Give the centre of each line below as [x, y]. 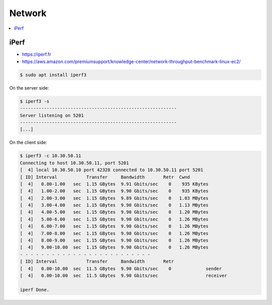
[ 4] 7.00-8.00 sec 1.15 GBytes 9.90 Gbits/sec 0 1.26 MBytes [114, 233]
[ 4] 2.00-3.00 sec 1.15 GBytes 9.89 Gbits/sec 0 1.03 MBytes [114, 198]
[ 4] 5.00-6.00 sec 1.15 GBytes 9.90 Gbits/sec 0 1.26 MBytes [114, 219]
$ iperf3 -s [35, 101]
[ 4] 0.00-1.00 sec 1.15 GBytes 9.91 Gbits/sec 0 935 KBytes [114, 184]
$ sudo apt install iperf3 [53, 75]
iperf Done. [35, 290]
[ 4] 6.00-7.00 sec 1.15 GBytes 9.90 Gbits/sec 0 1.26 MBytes [114, 226]
